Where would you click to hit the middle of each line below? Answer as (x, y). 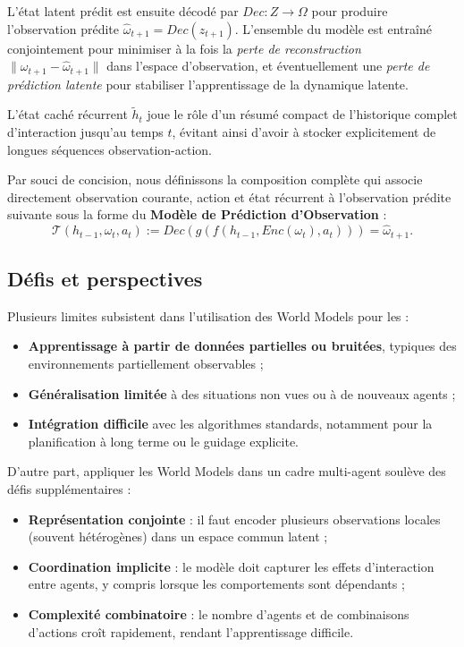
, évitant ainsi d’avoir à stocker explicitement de (304, 132)
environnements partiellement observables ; (146, 364)
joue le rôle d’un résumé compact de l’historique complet (302, 114)
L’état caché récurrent (67, 114)
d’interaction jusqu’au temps (85, 132)
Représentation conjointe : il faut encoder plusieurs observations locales (234, 519)
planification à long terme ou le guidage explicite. (164, 441)
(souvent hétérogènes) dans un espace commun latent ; (178, 536)
